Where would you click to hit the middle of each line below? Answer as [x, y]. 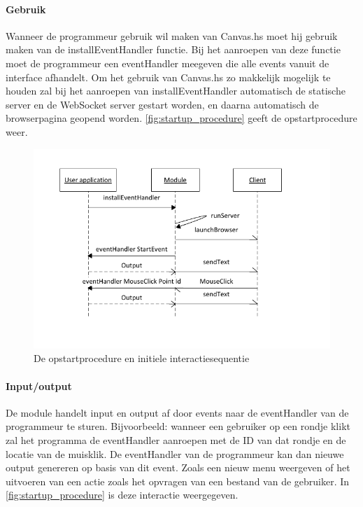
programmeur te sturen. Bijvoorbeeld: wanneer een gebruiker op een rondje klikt [178, 426]
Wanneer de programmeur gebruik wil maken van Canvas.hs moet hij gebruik [172, 35]
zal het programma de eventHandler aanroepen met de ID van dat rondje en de [176, 440]
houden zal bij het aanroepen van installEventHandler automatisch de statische [176, 91]
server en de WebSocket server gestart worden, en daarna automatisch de [162, 104]
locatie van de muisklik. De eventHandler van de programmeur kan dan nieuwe [175, 453]
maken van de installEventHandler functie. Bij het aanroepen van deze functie [173, 49]
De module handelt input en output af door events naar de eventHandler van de [177, 412]
